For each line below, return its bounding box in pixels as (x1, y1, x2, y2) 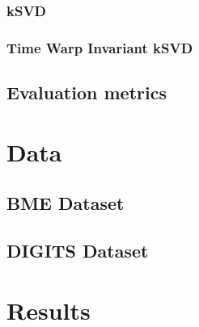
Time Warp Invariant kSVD (6, 37, 193, 57)
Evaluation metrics (6, 80, 167, 105)
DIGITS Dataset (6, 238, 149, 263)
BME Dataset (6, 191, 125, 216)
